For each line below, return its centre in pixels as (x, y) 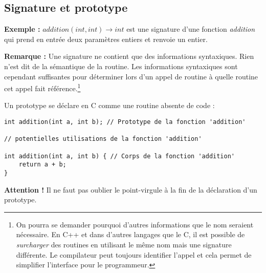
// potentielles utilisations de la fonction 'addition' (103, 139)
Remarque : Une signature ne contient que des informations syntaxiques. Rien (129, 56)
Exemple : (22, 29)
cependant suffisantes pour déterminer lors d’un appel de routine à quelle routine (131, 76)
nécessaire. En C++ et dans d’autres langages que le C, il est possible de (130, 234)
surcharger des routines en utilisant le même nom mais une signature (124, 244)
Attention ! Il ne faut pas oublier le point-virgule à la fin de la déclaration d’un (131, 189)
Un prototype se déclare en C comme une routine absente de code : (109, 105)
